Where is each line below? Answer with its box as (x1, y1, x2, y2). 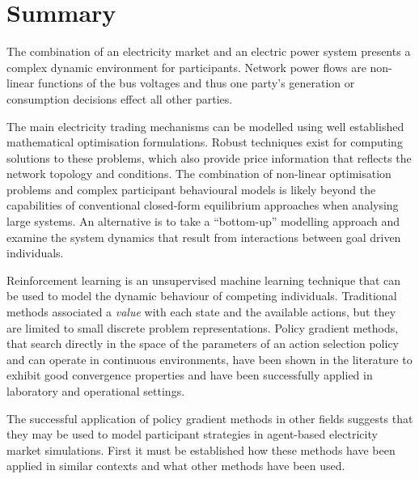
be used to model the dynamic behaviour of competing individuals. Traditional (6, 287, 397, 304)
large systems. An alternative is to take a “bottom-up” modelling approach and (6, 213, 400, 230)
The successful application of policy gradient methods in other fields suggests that (6, 409, 413, 426)
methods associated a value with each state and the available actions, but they (6, 303, 396, 320)
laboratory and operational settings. (6, 383, 185, 399)
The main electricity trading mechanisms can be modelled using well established (6, 117, 404, 134)
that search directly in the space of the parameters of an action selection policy (6, 335, 399, 352)
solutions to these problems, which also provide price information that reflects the (6, 149, 412, 166)
